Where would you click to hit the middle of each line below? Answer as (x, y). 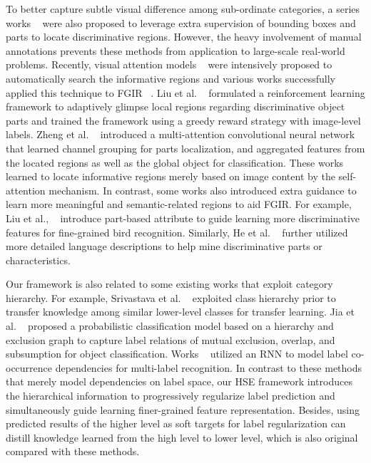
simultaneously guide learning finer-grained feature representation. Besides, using (183, 409)
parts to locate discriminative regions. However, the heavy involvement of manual (184, 37)
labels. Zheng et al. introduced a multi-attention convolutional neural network (181, 134)
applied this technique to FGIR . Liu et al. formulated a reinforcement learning (185, 92)
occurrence (29, 367)
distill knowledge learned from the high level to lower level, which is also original (182, 437)
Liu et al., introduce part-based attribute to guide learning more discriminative (183, 218)
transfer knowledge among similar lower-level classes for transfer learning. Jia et (180, 312)
